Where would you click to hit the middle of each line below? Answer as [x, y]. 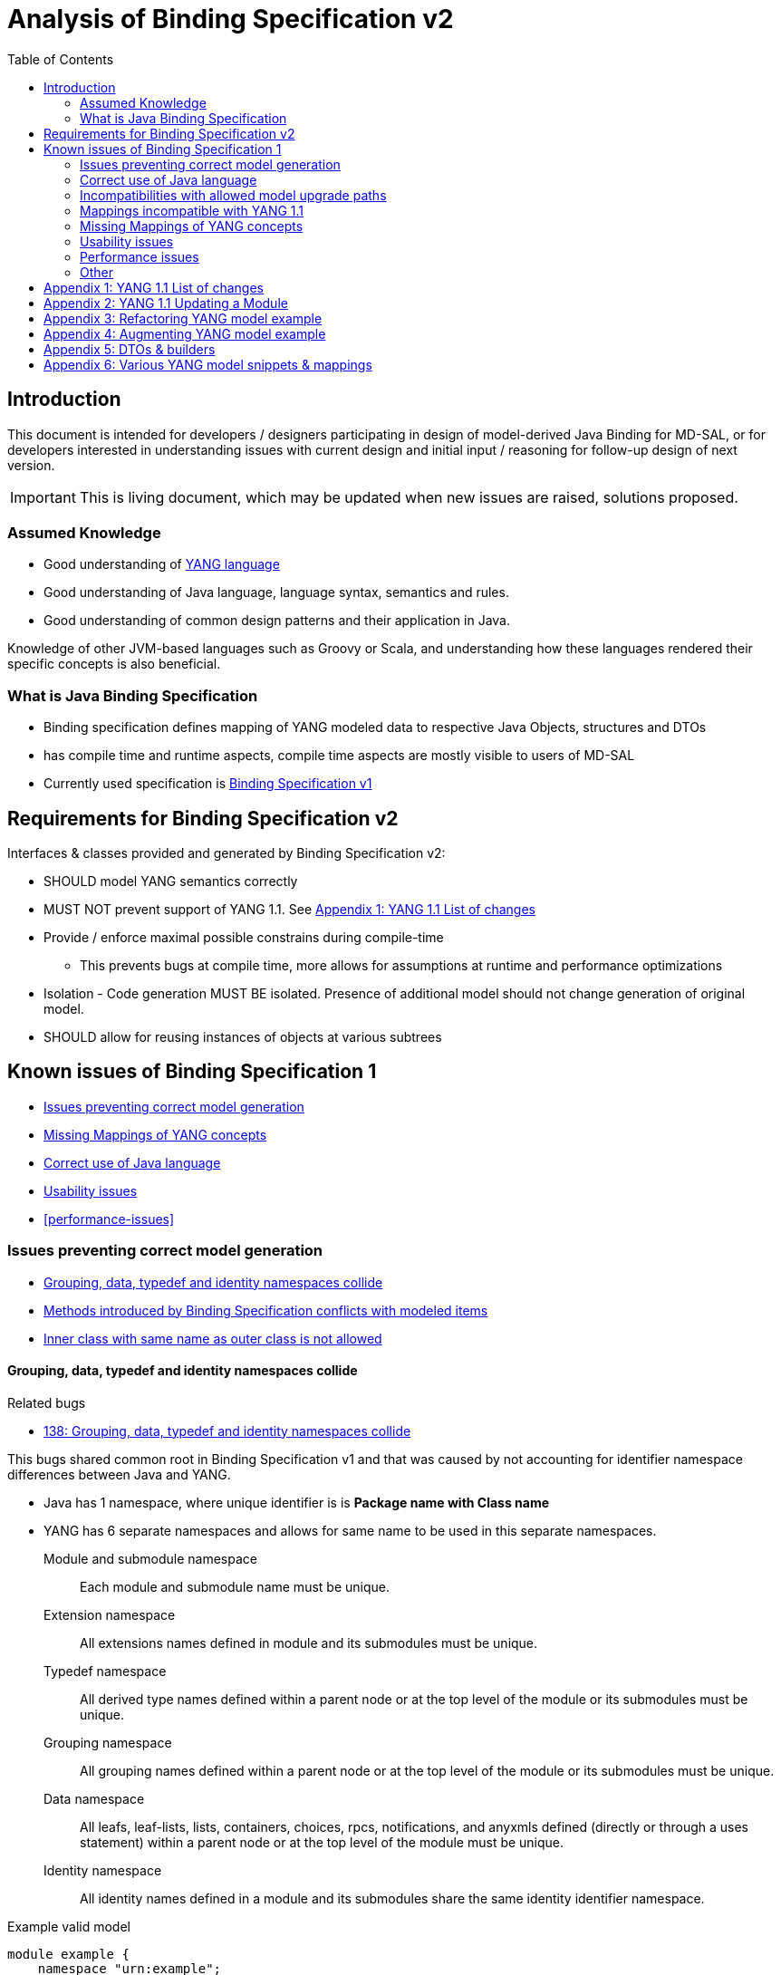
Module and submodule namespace [150, 1558]
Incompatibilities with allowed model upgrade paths [233, 195]
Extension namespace [110, 1614]
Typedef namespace [105, 1671]
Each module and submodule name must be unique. [235, 1586]
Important [43, 497]
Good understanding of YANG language [162, 564]
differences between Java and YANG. [119, 1474]
